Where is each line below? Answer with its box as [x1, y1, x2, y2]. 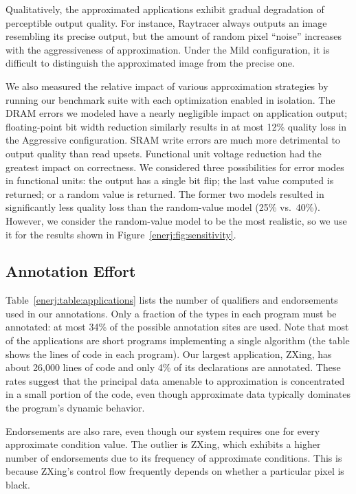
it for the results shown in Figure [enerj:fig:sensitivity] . [5, 227, 236, 241]
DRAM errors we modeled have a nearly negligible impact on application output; [5, 106, 348, 120]
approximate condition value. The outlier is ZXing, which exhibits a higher [5, 437, 321, 451]
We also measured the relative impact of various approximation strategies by [5, 78, 329, 93]
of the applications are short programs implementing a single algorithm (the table [5, 333, 350, 348]
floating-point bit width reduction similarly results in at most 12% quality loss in [5, 119, 347, 133]
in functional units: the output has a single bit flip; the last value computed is [5, 173, 334, 188]
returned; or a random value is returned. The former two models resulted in [5, 186, 324, 201]
